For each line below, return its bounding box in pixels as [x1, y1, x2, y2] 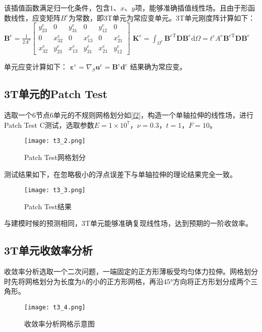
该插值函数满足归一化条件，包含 [4, 3, 110, 13]
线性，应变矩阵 [11, 12, 60, 23]
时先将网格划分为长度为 [4, 276, 82, 286]
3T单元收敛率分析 [4, 242, 93, 258]
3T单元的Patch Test [4, 86, 108, 102]
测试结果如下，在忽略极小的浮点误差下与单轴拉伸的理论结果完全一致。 [4, 169, 237, 179]
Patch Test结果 [24, 201, 72, 211]
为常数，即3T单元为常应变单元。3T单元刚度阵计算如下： [69, 12, 255, 23]
